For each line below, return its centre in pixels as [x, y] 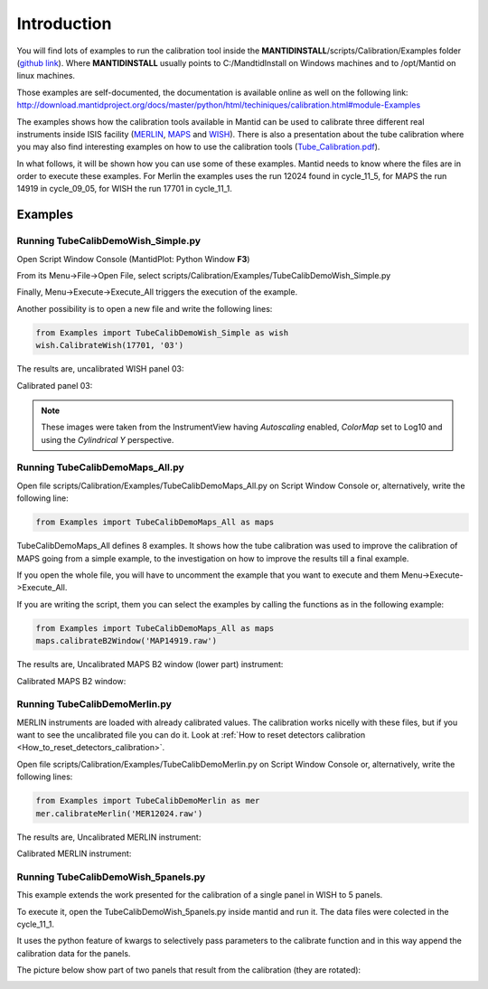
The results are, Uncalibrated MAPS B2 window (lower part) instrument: [150, 664]
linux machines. [46, 76]
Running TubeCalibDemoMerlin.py [94, 704]
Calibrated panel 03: [55, 385]
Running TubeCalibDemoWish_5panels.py [111, 877]
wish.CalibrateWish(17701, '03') [110, 345]
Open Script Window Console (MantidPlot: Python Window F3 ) [133, 259]
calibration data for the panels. [74, 953]
